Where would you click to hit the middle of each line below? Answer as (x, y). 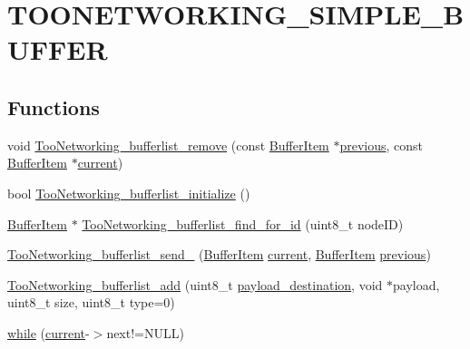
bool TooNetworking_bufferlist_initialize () (129, 193)
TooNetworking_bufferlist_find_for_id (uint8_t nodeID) (243, 223)
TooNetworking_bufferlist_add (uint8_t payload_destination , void (195, 284)
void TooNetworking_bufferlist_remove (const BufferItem (168, 145)
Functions (54, 107)
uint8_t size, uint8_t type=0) (91, 302)
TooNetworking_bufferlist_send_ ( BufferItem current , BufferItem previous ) (219, 254)
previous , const (382, 145)
